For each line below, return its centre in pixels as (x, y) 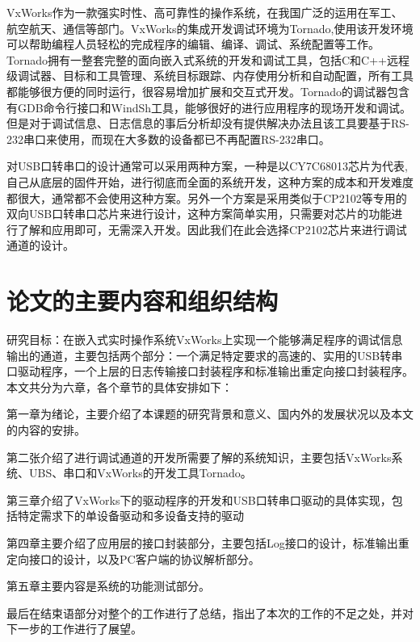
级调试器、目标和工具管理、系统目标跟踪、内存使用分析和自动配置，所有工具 (210, 76)
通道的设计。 (40, 245)
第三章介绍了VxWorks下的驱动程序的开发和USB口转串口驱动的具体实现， (199, 499)
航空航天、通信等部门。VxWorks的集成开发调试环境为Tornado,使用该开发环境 (210, 28)
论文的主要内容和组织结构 (143, 301)
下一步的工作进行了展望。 (74, 629)
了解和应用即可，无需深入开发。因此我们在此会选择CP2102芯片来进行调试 (212, 229)
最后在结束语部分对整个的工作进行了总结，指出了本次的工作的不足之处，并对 (210, 613)
